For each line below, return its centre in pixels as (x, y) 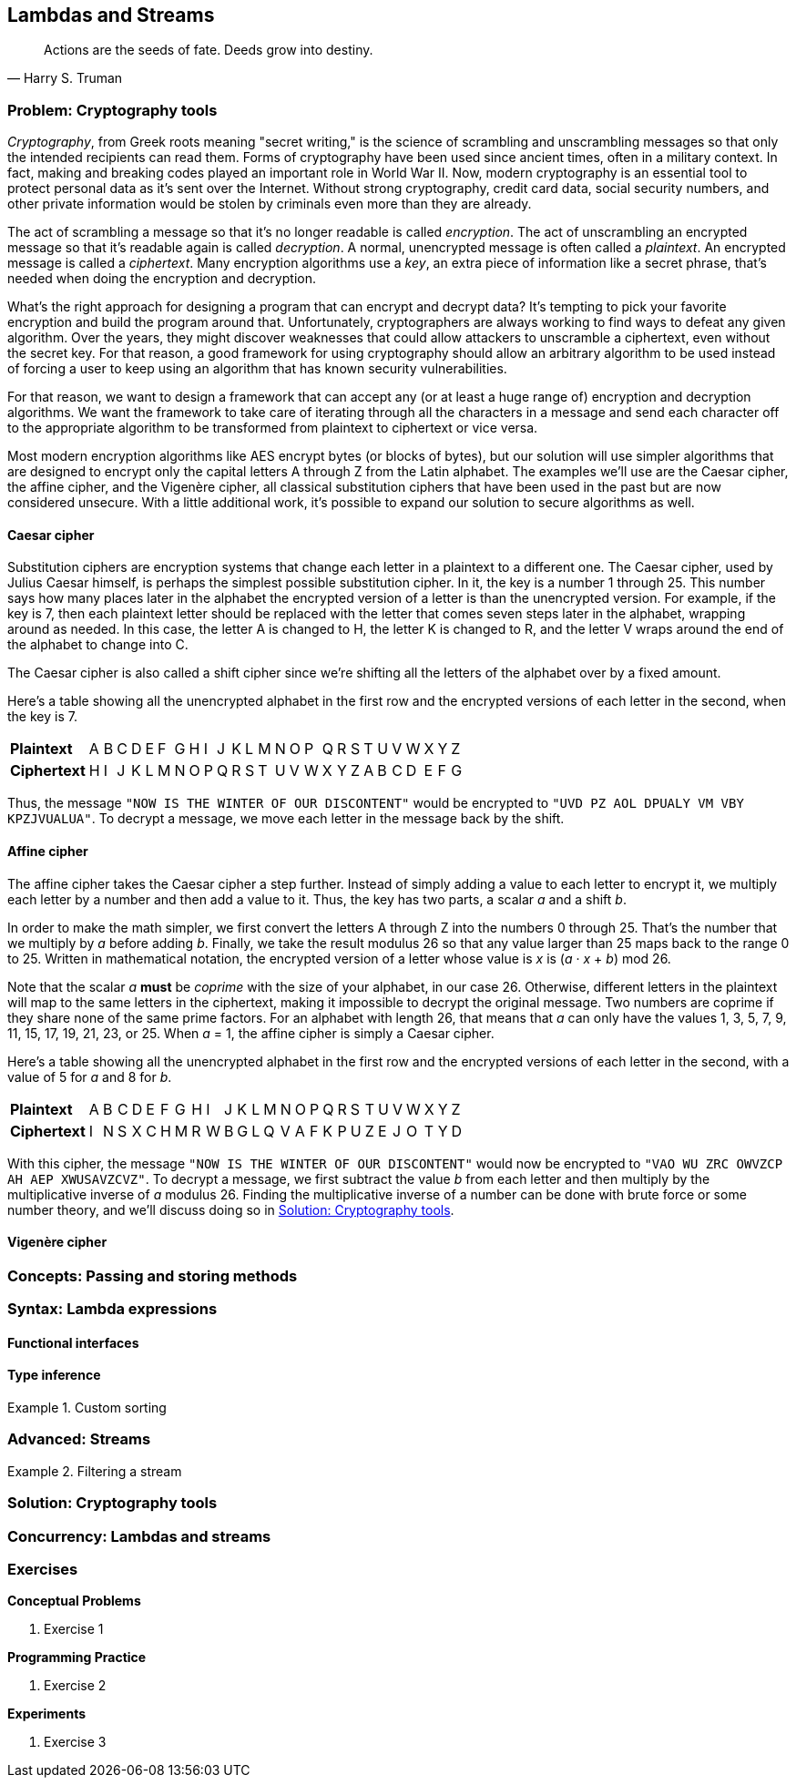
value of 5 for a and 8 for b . (90, 1076)
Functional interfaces (73, 1342)
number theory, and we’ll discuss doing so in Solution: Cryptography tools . (231, 1209)
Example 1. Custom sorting (87, 1408)
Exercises (43, 1569)
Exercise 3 (75, 1742)
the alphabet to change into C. (98, 645)
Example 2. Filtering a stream (95, 1471)
